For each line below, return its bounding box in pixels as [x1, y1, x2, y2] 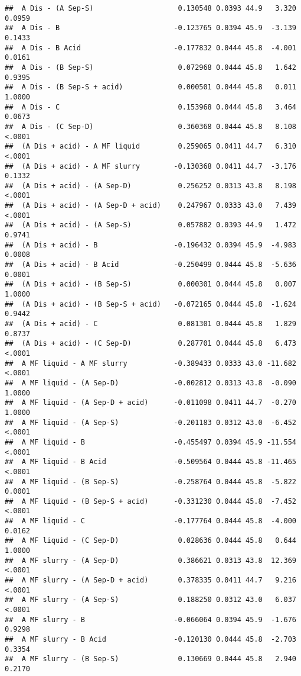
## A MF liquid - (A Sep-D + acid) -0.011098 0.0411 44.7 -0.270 [5, 398, 296, 407]
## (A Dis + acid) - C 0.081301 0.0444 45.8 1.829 [5, 320, 296, 328]
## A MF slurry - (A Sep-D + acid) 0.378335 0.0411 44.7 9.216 [5, 576, 296, 585]
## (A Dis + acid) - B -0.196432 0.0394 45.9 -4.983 [5, 240, 296, 249]
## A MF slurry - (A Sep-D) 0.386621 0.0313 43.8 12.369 [5, 556, 296, 565]
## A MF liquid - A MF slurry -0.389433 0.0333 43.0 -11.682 [5, 359, 296, 368]
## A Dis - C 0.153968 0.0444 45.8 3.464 [5, 102, 296, 111]
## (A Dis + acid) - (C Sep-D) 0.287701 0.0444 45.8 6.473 [5, 339, 296, 348]
